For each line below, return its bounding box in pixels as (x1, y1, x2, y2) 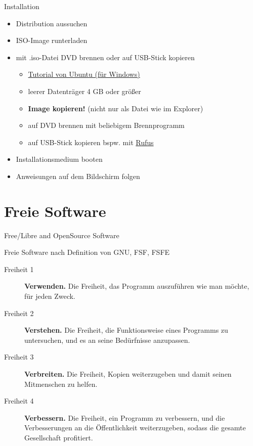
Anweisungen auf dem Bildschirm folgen (16, 170, 140, 181)
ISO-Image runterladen (16, 35, 88, 46)
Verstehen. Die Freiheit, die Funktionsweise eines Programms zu (24, 325, 228, 335)
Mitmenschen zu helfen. (24, 378, 98, 389)
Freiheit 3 (4, 351, 34, 362)
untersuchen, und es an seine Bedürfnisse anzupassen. (24, 334, 190, 345)
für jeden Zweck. (24, 291, 75, 301)
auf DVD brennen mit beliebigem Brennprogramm (28, 120, 185, 130)
